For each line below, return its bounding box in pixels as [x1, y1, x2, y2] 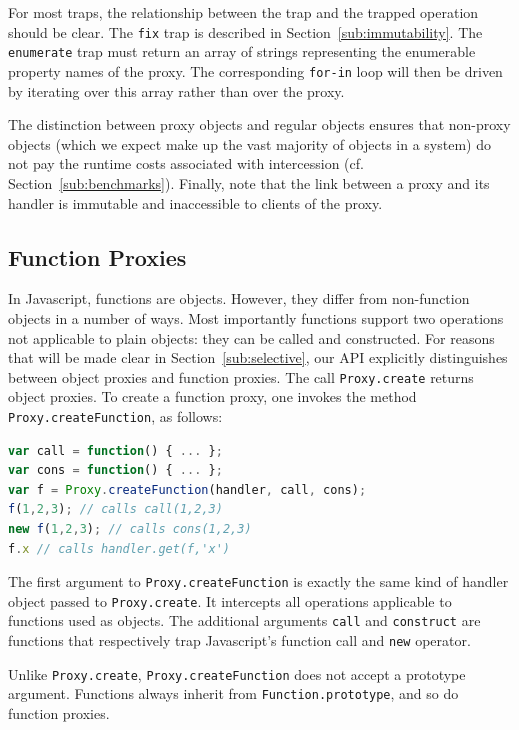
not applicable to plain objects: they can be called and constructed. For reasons [8, 327, 495, 348]
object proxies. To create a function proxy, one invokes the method [8, 386, 417, 407]
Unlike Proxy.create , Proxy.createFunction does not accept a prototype [8, 663, 466, 684]
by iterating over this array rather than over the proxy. [8, 80, 345, 101]
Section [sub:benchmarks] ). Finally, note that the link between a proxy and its [8, 172, 490, 193]
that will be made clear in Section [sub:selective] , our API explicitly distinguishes [8, 347, 508, 368]
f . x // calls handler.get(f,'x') [8, 541, 230, 556]
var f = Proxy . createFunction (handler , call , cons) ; [8, 482, 367, 497]
